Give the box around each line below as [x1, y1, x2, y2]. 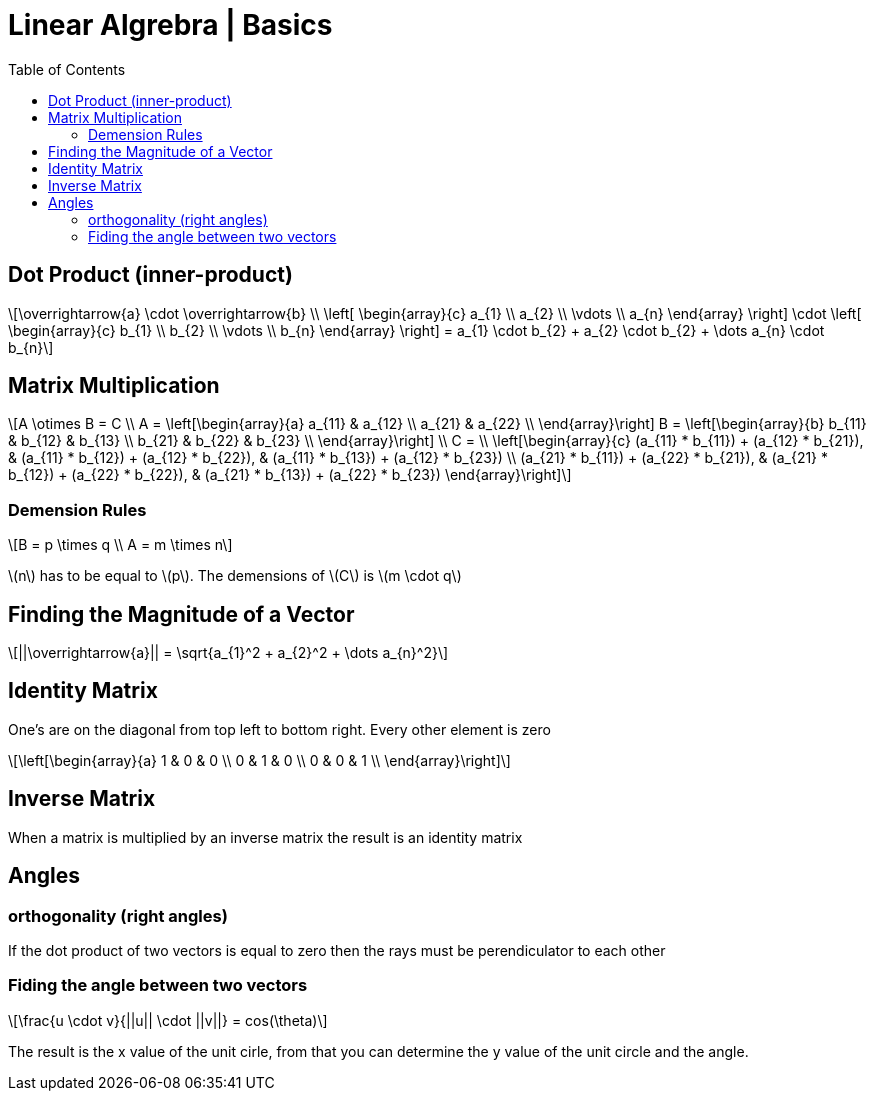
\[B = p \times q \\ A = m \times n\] [8, 536, 233, 554]
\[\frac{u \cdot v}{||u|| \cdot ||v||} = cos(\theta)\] [8, 1011, 328, 1029]
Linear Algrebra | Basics [8, 8, 333, 42]
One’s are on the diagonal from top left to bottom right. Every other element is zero [8, 720, 551, 738]
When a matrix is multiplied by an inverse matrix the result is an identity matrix [8, 828, 523, 846]
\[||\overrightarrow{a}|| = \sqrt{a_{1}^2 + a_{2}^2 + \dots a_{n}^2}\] [8, 644, 449, 662]
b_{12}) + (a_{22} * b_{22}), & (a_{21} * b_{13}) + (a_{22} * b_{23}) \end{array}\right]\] [8, 466, 572, 484]
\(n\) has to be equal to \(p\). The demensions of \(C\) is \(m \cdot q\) [8, 567, 462, 585]
